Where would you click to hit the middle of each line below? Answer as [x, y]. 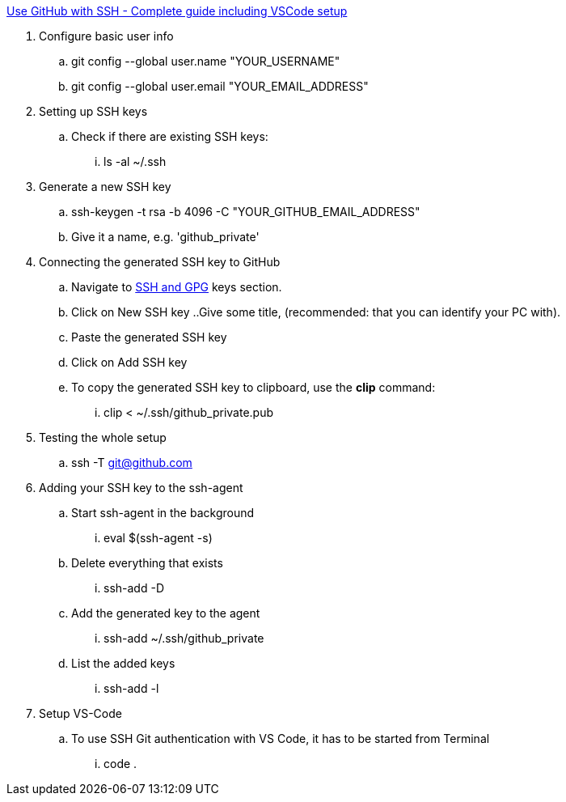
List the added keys [123, 663]
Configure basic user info [106, 36]
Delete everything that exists [147, 563]
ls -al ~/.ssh [135, 161]
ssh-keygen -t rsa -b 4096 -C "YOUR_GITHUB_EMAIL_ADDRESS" [246, 212]
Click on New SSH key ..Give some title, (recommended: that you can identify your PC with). [316, 312]
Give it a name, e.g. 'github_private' [165, 237]
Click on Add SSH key [129, 362]
